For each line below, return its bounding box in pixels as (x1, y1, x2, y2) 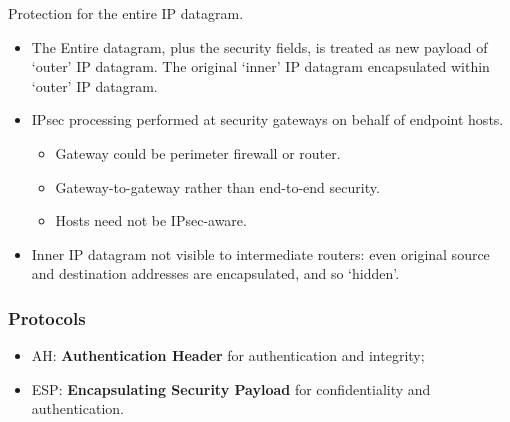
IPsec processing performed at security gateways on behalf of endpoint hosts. (31, 109, 504, 130)
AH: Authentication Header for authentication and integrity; (31, 345, 425, 366)
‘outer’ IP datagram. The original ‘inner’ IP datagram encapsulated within (31, 56, 490, 77)
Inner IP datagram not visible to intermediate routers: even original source (31, 243, 490, 264)
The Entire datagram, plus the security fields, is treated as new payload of (31, 36, 488, 57)
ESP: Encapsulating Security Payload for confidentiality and (31, 378, 431, 399)
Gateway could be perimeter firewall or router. (55, 142, 341, 163)
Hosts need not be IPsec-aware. (55, 210, 247, 231)
